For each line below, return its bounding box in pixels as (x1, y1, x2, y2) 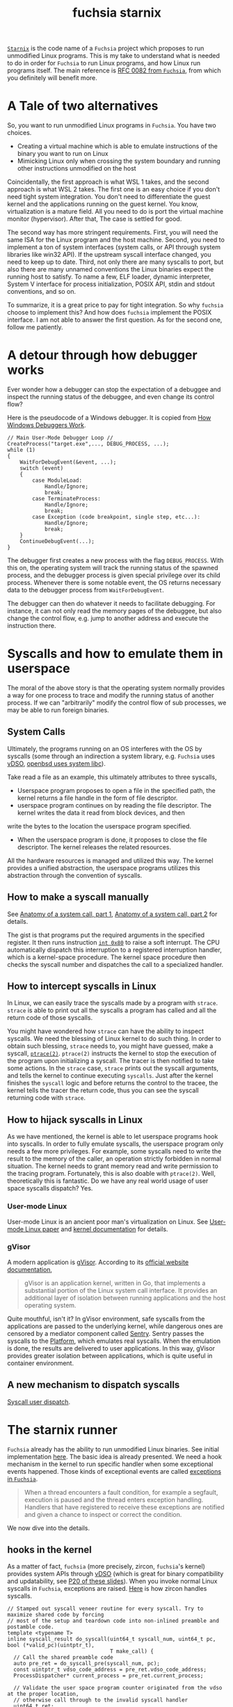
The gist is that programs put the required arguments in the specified (7, 931, 205, 939)
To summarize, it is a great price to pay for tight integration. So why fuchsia (7, 301, 224, 309)
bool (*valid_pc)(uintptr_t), (7, 1642, 95, 1649)
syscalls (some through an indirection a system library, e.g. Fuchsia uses (7, 752, 216, 760)
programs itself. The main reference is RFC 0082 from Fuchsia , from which (7, 66, 221, 74)
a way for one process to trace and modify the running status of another (7, 691, 214, 699)
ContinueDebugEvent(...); (19, 538, 95, 545)
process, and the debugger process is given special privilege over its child (7, 571, 220, 579)
